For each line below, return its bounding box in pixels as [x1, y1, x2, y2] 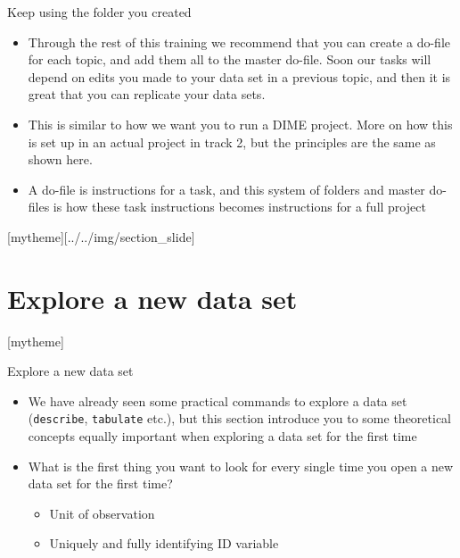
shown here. [28, 150, 93, 169]
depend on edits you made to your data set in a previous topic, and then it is [28, 67, 451, 86]
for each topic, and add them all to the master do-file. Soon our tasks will [28, 50, 431, 69]
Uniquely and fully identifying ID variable [49, 534, 279, 553]
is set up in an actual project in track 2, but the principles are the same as [28, 132, 436, 151]
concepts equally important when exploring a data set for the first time [28, 427, 417, 446]
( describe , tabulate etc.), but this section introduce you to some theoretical [28, 409, 451, 428]
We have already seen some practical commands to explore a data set [28, 391, 407, 410]
